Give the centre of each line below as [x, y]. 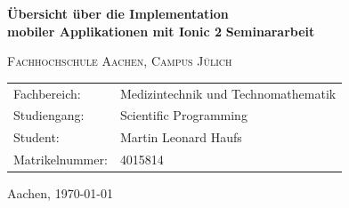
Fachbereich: [47, 93]
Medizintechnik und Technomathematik [228, 93]
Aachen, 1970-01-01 [60, 193]
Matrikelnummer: [61, 160]
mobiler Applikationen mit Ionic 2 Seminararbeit [161, 31]
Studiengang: [49, 115]
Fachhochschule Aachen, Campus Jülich [120, 61]
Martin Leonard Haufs [181, 137]
